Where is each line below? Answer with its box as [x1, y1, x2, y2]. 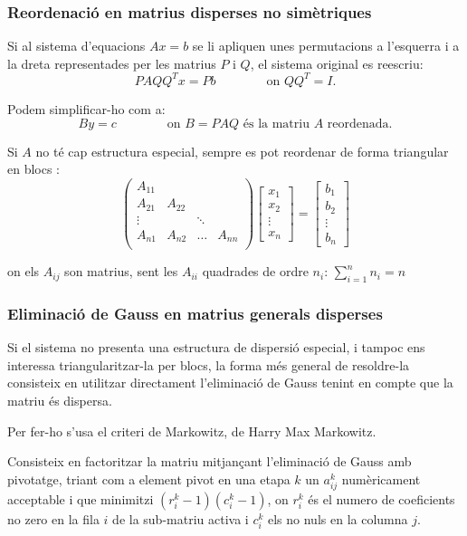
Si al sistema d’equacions [7, 36, 146, 55]
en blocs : [7, 159, 61, 178]
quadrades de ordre [202, 262, 309, 281]
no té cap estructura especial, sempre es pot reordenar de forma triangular [35, 141, 449, 160]
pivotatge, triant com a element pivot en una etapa [7, 469, 291, 488]
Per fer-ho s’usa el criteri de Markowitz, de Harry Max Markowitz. [7, 421, 376, 440]
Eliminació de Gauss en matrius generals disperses [7, 302, 383, 324]
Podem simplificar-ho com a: [7, 99, 166, 118]
